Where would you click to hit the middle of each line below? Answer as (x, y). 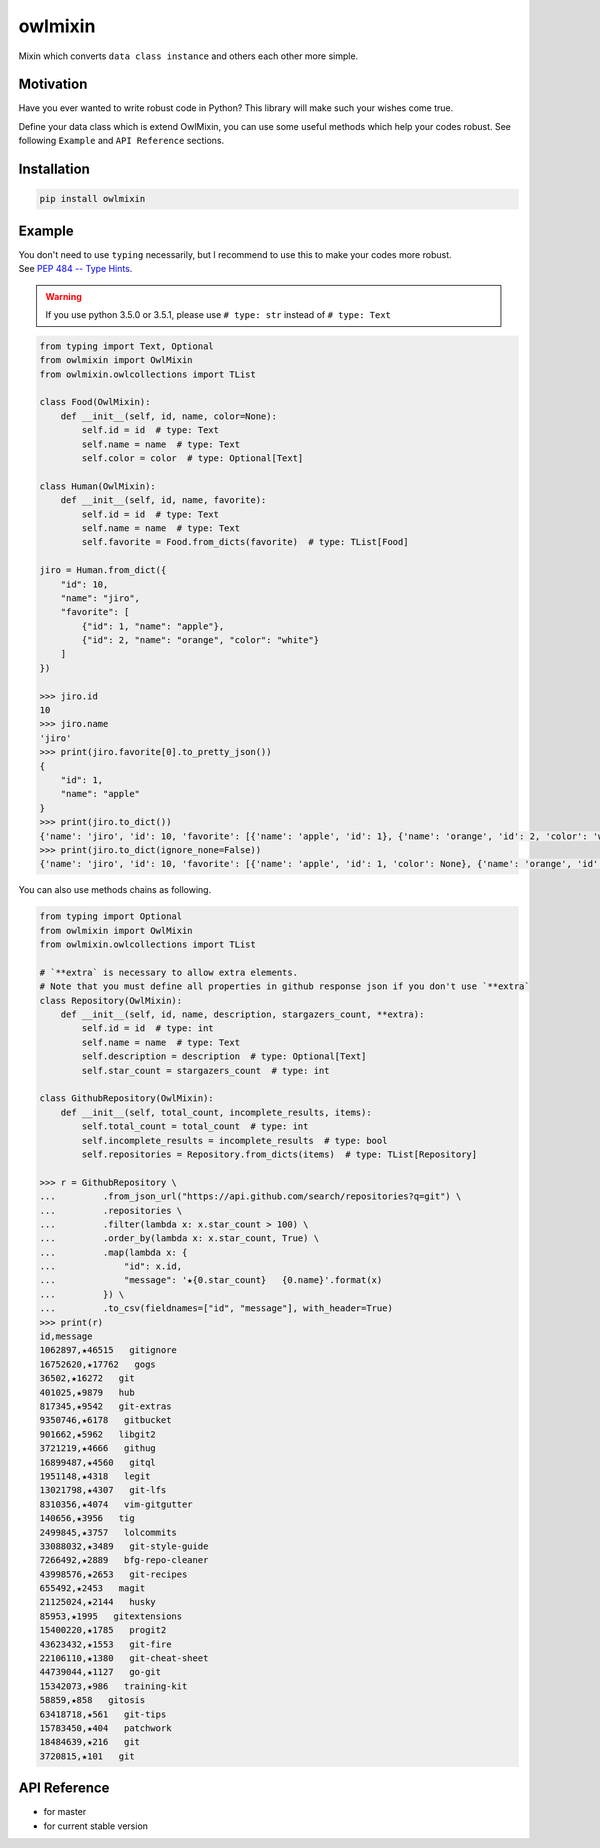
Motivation (53, 84)
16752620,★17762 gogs (98, 1364)
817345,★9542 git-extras (105, 1406)
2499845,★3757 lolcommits (108, 1532)
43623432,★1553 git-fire (105, 1644)
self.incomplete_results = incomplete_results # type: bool (234, 1140)
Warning (63, 296)
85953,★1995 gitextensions (111, 1616)
